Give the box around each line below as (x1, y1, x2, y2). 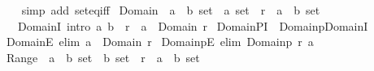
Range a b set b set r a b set (6, 48, 200, 65)
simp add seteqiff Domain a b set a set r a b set (21, 2, 320, 18)
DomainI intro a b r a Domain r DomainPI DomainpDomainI (17, 17, 368, 34)
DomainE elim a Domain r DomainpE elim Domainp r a (6, 33, 314, 50)
